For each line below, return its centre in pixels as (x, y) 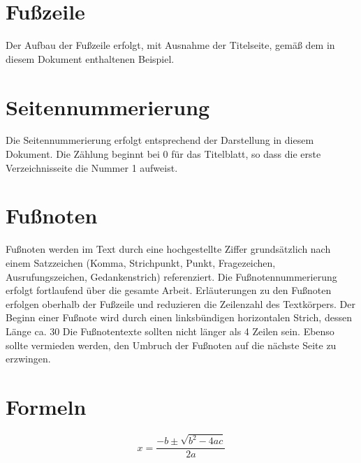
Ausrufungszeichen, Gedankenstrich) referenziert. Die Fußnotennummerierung (171, 276)
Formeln (46, 406)
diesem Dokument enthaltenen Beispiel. (90, 58)
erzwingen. (28, 359)
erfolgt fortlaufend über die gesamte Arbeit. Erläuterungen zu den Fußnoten (169, 290)
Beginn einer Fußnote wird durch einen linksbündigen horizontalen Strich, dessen (179, 317)
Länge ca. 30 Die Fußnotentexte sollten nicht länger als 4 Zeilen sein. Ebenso (170, 331)
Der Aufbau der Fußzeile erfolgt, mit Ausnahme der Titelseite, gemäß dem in (170, 45)
